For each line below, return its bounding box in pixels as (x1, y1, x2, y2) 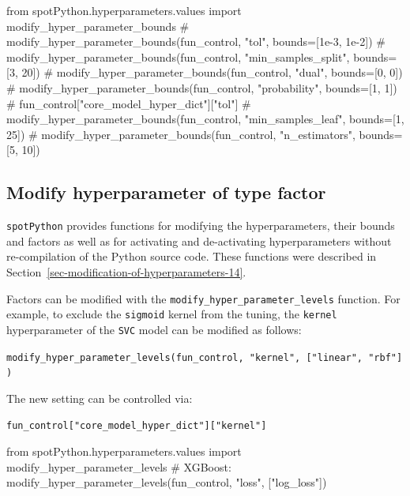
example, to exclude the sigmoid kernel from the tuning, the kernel (6, 306, 337, 322)
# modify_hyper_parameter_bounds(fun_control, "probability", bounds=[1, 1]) (6, 79, 397, 96)
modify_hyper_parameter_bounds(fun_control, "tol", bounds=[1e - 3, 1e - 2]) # (6, 33, 386, 50)
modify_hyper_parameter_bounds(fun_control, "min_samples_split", (6, 48, 350, 65)
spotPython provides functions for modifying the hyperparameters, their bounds (6, 217, 395, 234)
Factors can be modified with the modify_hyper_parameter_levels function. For (6, 290, 401, 306)
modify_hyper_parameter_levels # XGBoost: (6, 458, 231, 475)
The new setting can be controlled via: (6, 389, 193, 406)
